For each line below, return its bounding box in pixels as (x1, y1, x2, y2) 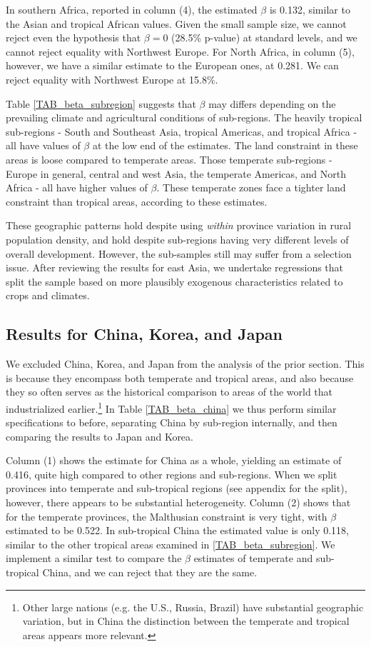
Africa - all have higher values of (6, 180, 148, 195)
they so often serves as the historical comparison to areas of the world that (6, 384, 333, 399)
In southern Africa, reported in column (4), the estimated (6, 2, 258, 16)
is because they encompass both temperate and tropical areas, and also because (6, 370, 354, 385)
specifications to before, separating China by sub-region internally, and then (6, 415, 337, 430)
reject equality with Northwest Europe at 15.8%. (6, 71, 218, 86)
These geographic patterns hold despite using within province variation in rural (6, 218, 352, 233)
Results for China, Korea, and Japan (6, 323, 283, 345)
